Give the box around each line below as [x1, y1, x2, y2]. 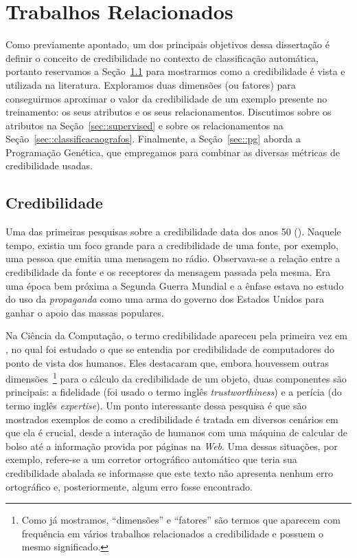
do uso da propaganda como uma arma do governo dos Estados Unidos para [5, 292, 324, 306]
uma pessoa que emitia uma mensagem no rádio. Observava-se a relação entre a [5, 251, 341, 266]
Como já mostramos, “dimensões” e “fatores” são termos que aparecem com [21, 513, 341, 527]
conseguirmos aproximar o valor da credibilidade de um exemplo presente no [5, 91, 327, 105]
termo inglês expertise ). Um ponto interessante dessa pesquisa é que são [5, 398, 307, 413]
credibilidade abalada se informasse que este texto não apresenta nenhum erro [5, 466, 333, 480]
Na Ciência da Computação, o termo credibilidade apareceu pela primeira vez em [5, 328, 347, 343]
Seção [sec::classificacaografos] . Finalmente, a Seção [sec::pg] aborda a [5, 131, 301, 146]
